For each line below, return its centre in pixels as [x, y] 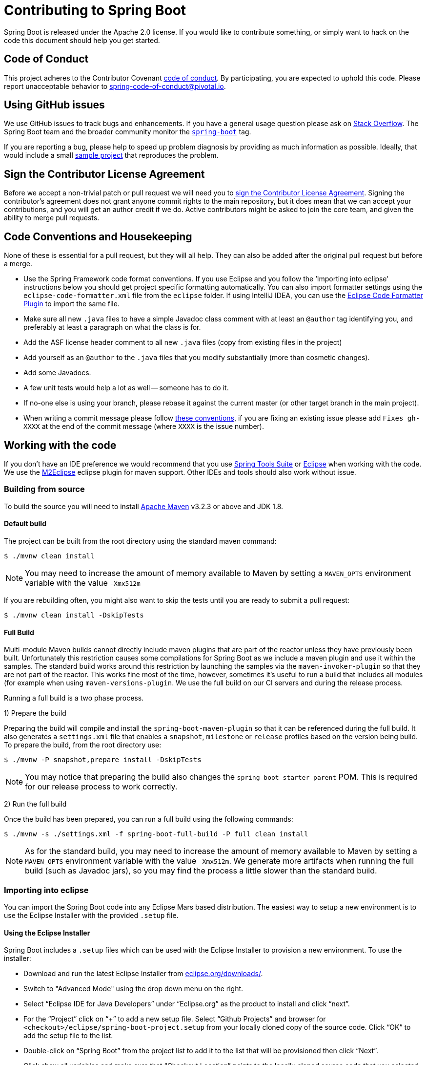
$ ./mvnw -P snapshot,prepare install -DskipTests [103, 760]
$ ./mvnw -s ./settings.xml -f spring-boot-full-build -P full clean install [156, 834]
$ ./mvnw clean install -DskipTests [74, 615]
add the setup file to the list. [68, 1036]
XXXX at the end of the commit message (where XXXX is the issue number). [144, 426]
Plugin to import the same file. [71, 304]
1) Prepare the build [35, 713]
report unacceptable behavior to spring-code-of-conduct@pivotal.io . [115, 86]
